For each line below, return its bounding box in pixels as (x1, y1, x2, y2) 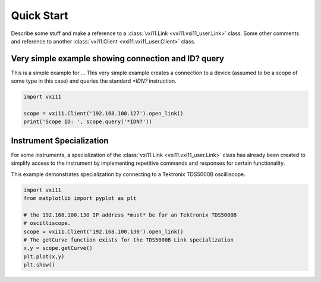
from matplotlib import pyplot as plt (23, 195, 137, 202)
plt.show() (23, 262, 55, 268)
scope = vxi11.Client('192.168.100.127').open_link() (23, 110, 184, 117)
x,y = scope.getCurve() (23, 245, 93, 252)
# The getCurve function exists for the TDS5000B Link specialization (23, 237, 234, 243)
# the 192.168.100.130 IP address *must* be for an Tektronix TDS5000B (23, 211, 237, 218)
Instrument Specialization (11, 136, 109, 146)
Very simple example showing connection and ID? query (11, 54, 224, 64)
